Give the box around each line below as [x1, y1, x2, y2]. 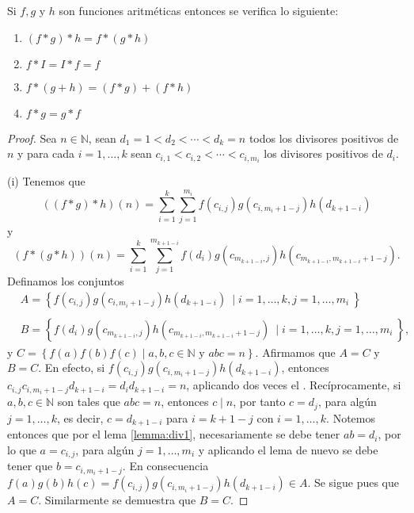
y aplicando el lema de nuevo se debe [198, 441, 378, 457]
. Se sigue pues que [307, 474, 400, 491]
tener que [7, 457, 53, 474]
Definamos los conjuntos [7, 273, 124, 289]
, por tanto [233, 393, 286, 410]
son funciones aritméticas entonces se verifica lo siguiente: [59, 2, 339, 18]
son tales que [57, 393, 120, 410]
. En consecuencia [122, 457, 209, 474]
